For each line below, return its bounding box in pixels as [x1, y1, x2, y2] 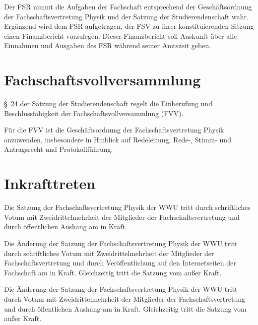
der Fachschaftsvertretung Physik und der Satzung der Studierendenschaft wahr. [4, 11, 249, 21]
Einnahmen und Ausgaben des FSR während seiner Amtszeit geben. [4, 40, 211, 51]
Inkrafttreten [4, 173, 96, 194]
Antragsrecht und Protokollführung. [4, 144, 113, 154]
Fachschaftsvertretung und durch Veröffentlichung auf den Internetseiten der [4, 258, 236, 268]
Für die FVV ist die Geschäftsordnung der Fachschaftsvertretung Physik [4, 125, 224, 135]
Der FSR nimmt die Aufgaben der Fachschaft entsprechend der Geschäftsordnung [4, 1, 252, 11]
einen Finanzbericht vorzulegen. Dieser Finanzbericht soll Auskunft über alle [4, 30, 237, 41]
